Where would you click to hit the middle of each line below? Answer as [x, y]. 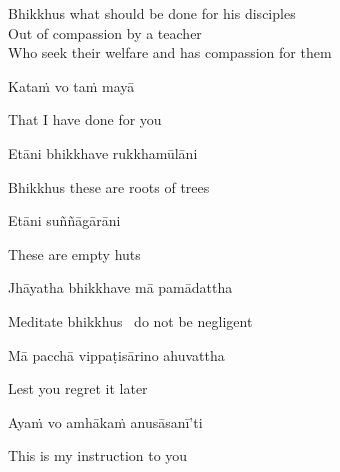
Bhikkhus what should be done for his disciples [152, 13]
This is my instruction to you [98, 455]
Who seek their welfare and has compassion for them [170, 52]
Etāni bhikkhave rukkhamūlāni [103, 152]
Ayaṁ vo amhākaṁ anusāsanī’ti [105, 421]
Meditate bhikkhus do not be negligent [130, 320]
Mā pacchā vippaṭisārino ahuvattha [116, 354]
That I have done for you [85, 119]
